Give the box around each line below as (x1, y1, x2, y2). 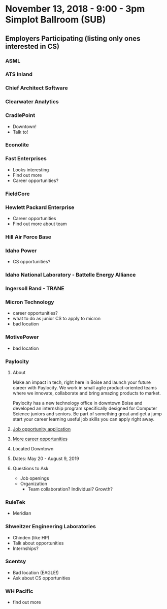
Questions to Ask (12, 465, 49, 471)
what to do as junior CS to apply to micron (12, 316, 101, 322)
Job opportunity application (12, 425, 71, 432)
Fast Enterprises (5, 155, 47, 162)
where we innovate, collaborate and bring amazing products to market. (12, 390, 161, 396)
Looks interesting (12, 166, 49, 173)
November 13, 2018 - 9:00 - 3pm (5, 3, 145, 15)
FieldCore (5, 190, 30, 197)
